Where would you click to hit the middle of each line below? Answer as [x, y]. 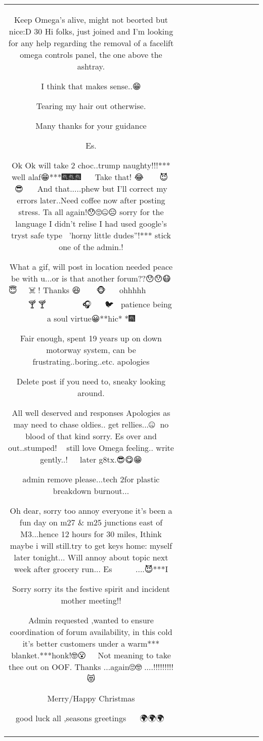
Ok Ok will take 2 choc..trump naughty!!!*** [91, 165]
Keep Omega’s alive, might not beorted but [91, 20]
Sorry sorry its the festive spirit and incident [91, 589]
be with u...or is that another [63, 278]
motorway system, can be [91, 350]
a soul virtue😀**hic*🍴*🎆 [91, 318]
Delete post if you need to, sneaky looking [91, 381]
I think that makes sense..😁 [91, 86]
